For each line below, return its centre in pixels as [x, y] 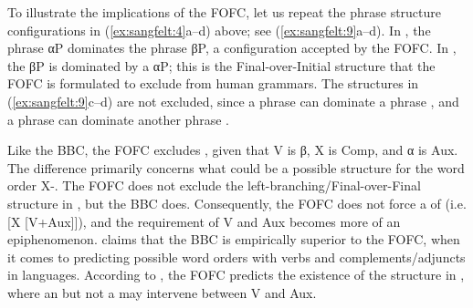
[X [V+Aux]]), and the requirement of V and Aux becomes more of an [204, 221]
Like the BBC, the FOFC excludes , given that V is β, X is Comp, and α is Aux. [233, 150]
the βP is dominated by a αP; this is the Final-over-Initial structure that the [221, 65]
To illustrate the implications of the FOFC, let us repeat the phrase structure [225, 12]
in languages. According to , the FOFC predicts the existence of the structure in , [236, 275]
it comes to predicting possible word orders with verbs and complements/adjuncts [236, 257]
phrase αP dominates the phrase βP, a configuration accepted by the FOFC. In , [232, 48]
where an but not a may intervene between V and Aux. [162, 292]
